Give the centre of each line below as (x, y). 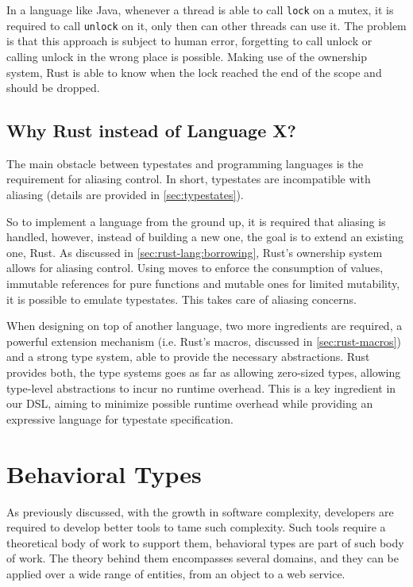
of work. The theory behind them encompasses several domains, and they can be (203, 558)
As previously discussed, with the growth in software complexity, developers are (200, 511)
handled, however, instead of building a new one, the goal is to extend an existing (205, 237)
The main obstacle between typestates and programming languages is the (185, 163)
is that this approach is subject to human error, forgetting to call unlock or (189, 41)
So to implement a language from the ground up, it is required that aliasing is (196, 221)
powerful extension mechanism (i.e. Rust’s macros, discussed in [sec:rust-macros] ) (204, 341)
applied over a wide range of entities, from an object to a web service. (176, 573)
